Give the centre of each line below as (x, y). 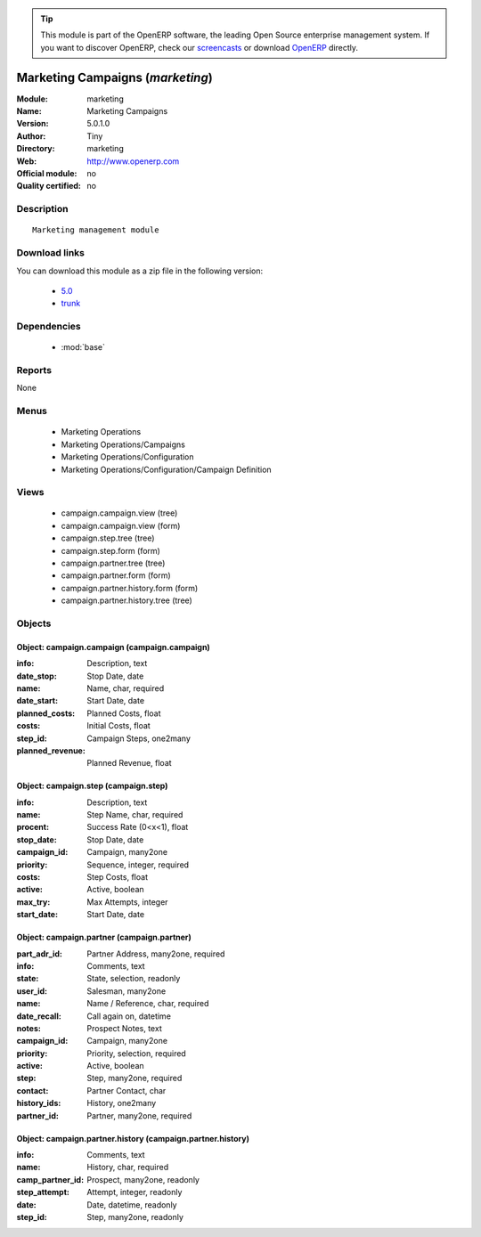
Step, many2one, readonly (135, 1217)
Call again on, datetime (129, 1016)
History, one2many (122, 1103)
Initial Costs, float (118, 726)
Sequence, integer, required (138, 865)
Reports (34, 370)
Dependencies (49, 327)
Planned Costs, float (124, 713)
